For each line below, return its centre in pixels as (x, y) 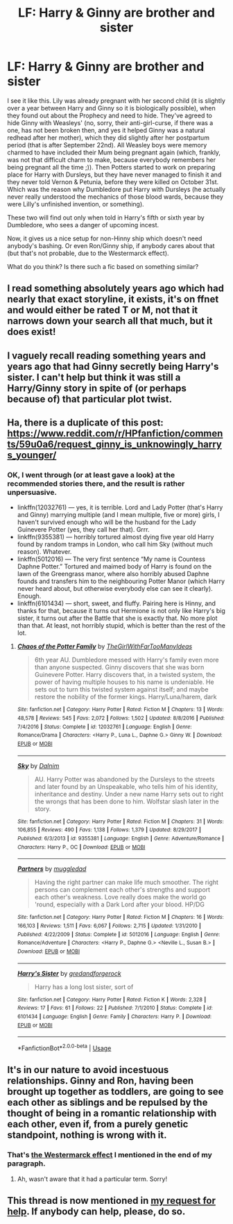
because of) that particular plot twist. (90, 399)
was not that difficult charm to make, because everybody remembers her (112, 160)
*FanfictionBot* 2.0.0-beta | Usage (64, 1047)
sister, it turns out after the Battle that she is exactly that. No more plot (117, 618)
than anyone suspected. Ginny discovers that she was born (119, 667)
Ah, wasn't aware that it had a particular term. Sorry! (92, 1179)
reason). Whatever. (44, 552)
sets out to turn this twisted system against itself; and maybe (121, 689)
